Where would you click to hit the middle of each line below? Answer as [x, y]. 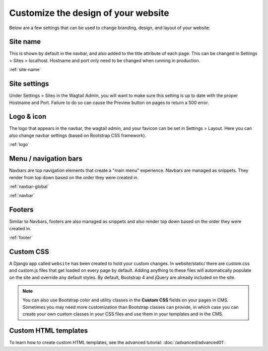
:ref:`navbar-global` [29, 186]
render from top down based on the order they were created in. [74, 177]
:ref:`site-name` [25, 70]
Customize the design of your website [89, 13]
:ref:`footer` [21, 237]
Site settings [29, 84]
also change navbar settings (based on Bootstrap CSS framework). [78, 135]
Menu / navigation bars [46, 159]
